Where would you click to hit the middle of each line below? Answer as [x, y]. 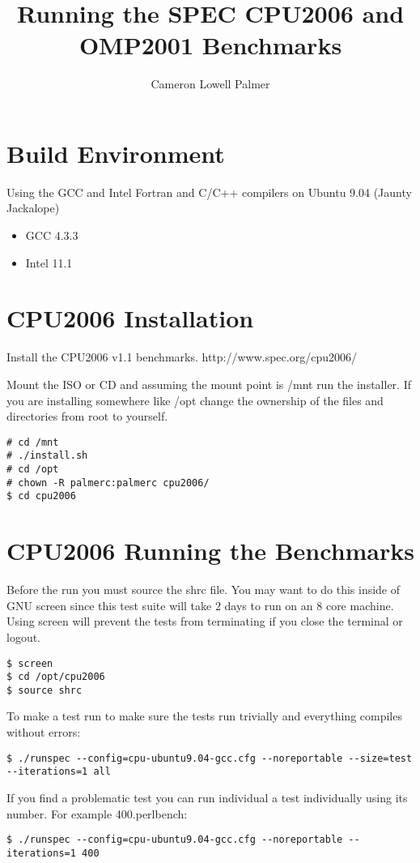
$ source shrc [45, 690]
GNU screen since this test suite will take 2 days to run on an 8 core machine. [200, 605]
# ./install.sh [47, 456]
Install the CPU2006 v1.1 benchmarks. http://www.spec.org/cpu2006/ [182, 357]
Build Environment [116, 153]
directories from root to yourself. [87, 416]
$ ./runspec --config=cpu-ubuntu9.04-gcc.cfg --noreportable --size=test [210, 758]
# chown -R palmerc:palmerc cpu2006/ [108, 483]
